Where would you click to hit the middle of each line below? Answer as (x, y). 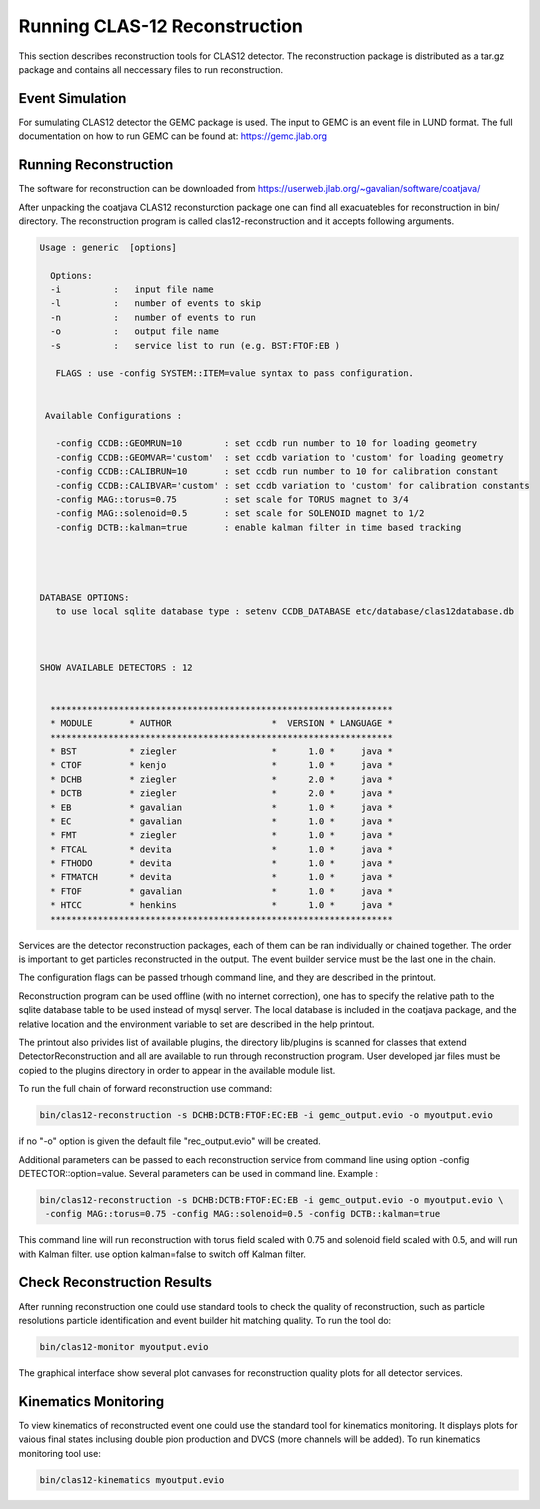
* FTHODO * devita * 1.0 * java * (222, 863)
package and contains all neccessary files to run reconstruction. (151, 69)
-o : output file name (135, 331)
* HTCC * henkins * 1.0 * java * (222, 905)
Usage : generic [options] (108, 247)
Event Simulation (72, 98)
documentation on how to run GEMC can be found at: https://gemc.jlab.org (173, 136)
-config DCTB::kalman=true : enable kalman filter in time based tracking (258, 527)
